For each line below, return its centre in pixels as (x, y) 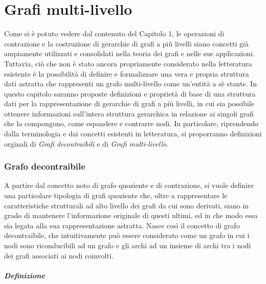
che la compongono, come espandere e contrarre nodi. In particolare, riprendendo (131, 123)
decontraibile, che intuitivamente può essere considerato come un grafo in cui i (127, 235)
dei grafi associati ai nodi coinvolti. (59, 255)
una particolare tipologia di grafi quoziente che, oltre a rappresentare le (116, 195)
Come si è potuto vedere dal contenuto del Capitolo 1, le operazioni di (114, 33)
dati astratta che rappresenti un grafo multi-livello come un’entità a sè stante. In (130, 84)
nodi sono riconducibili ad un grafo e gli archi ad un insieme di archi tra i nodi (128, 245)
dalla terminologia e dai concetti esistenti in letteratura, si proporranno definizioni (133, 134)
